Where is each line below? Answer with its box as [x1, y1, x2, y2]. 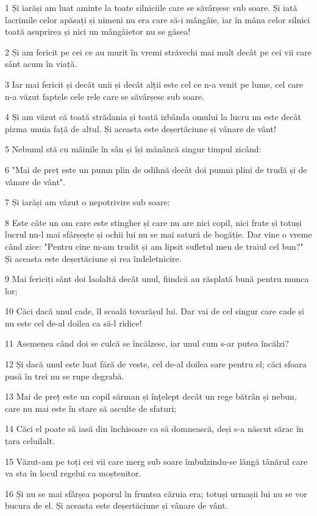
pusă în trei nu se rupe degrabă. [5, 369, 124, 382]
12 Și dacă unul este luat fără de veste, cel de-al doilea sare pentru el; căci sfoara [5, 358, 307, 370]
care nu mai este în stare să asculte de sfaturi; [5, 401, 177, 414]
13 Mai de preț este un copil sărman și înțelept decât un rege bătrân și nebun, [5, 390, 297, 403]
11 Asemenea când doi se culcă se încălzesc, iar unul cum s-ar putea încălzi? [5, 337, 289, 350]
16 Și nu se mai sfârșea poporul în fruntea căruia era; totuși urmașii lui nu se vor [5, 487, 307, 500]
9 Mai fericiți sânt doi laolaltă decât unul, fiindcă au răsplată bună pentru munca [5, 272, 309, 285]
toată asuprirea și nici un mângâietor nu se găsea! [5, 25, 191, 38]
